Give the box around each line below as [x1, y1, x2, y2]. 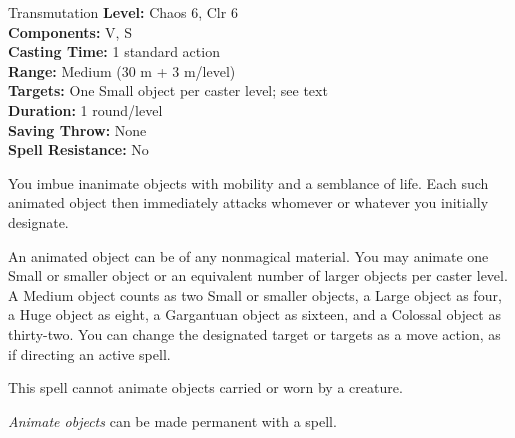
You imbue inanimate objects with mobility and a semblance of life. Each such [8, 172, 489, 193]
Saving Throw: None [8, 119, 147, 140]
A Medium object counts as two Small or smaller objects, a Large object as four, [8, 284, 502, 305]
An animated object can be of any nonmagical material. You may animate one [8, 245, 489, 266]
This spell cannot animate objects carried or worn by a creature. [8, 377, 403, 398]
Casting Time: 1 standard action [8, 41, 220, 62]
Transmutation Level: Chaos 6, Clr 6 [8, 2, 238, 22]
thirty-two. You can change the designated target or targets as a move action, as [8, 323, 501, 344]
